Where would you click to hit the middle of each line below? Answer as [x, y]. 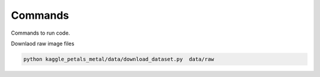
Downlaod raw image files [43, 43]
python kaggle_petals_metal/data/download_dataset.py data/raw [119, 59]
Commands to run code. [41, 33]
